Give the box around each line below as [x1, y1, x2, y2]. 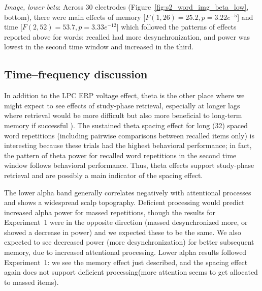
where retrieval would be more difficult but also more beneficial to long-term [4, 110, 242, 121]
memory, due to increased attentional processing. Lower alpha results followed [4, 247, 247, 257]
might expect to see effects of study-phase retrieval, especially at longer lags [4, 100, 240, 110]
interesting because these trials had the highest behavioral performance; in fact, [4, 140, 252, 151]
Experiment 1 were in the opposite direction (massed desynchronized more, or [4, 217, 248, 227]
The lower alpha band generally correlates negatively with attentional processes [4, 187, 251, 197]
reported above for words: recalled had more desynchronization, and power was [4, 31, 250, 42]
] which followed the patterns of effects [116, 21, 237, 32]
